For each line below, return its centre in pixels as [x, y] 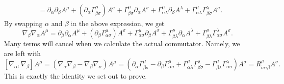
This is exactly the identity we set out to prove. [76, 76]
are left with [23, 53]
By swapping [23, 23]
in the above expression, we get [118, 23]
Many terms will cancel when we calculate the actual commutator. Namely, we [122, 43]
